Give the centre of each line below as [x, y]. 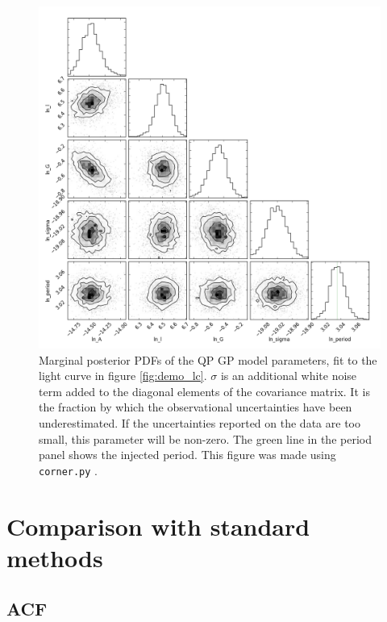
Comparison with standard [158, 526]
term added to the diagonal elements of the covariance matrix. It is [204, 391]
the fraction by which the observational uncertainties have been [196, 407]
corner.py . [69, 470]
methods [55, 557]
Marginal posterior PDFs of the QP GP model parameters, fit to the [208, 359]
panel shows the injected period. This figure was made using [187, 455]
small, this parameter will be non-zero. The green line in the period [205, 438]
